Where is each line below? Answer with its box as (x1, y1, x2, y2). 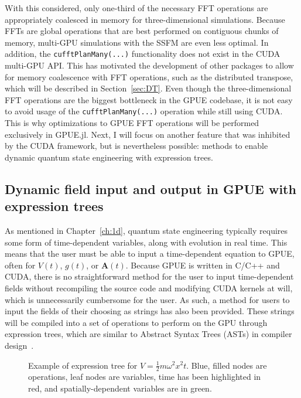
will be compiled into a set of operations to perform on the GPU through (5, 316, 268, 328)
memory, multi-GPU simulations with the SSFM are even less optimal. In (5, 36, 269, 48)
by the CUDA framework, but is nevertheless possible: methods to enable (5, 140, 268, 152)
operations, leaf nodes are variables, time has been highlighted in (28, 370, 261, 383)
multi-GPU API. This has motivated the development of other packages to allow (5, 59, 294, 72)
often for (5, 258, 36, 271)
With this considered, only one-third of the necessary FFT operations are (5, 2, 268, 13)
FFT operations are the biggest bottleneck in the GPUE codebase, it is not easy (5, 93, 293, 106)
